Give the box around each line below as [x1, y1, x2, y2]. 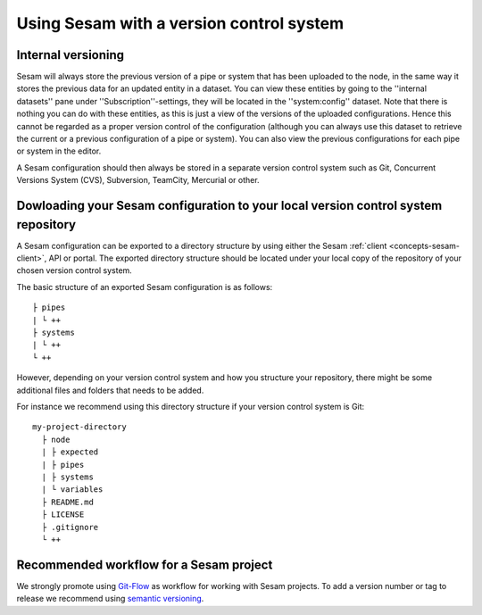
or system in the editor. [16, 145, 102, 156]
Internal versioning [16, 47, 125, 62]
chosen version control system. [16, 265, 133, 276]
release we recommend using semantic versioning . [16, 594, 204, 604]
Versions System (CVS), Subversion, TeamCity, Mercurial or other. [16, 175, 260, 186]
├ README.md [41, 496, 94, 507]
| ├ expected [41, 447, 99, 457]
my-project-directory [32, 422, 127, 432]
